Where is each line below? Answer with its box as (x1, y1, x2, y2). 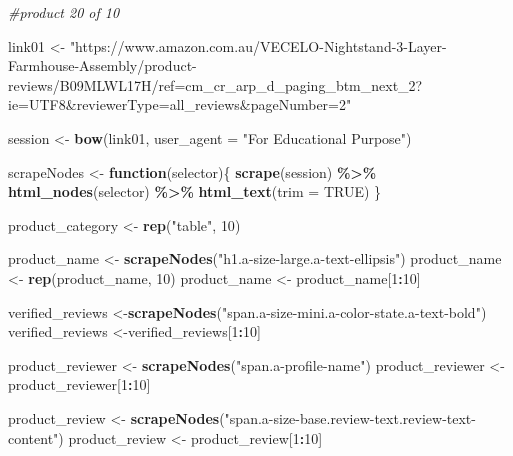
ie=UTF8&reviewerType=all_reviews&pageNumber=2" (8, 94, 352, 115)
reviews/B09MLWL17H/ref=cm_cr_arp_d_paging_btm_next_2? (8, 74, 423, 95)
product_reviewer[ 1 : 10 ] (8, 374, 151, 395)
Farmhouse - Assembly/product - (8, 55, 197, 76)
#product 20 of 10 (8, 2, 120, 22)
